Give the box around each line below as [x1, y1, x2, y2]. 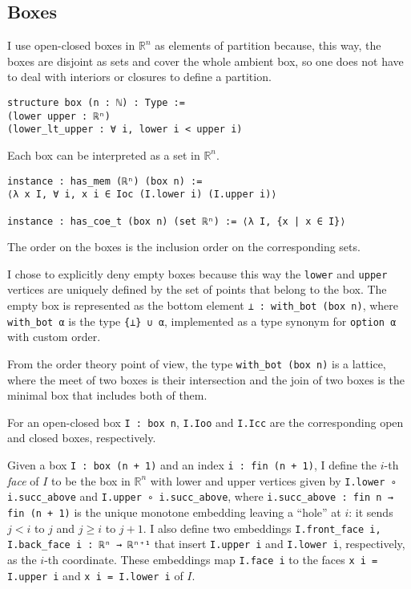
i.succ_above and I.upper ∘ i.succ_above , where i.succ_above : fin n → [7, 488, 393, 505]
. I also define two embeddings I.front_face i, [143, 519, 381, 536]
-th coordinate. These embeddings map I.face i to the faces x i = [44, 550, 378, 567]
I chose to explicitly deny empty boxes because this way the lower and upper [7, 265, 388, 282]
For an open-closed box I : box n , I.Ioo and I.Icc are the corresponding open [7, 413, 404, 430]
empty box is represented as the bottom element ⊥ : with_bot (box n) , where [7, 297, 399, 314]
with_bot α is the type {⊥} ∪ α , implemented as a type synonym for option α [7, 312, 397, 329]
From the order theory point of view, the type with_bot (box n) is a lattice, [7, 355, 386, 372]
